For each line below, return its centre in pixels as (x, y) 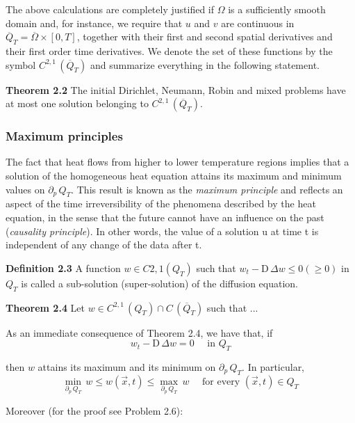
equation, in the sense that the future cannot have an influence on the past (165, 217)
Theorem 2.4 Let (46, 307)
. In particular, (273, 366)
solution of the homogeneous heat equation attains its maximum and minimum (174, 175)
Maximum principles (64, 136)
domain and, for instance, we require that (94, 23)
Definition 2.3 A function (63, 268)
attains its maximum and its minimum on (127, 366)
